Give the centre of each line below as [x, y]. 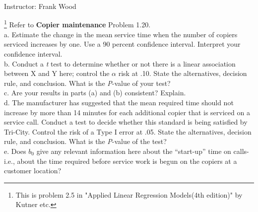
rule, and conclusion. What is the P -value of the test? [85, 141]
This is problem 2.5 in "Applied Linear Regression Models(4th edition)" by [129, 194]
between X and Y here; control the [57, 73]
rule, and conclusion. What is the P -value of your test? [87, 83]
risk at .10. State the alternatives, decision [183, 73]
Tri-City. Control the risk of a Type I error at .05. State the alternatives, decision [128, 131]
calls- [241, 151]
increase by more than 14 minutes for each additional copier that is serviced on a [127, 112]
